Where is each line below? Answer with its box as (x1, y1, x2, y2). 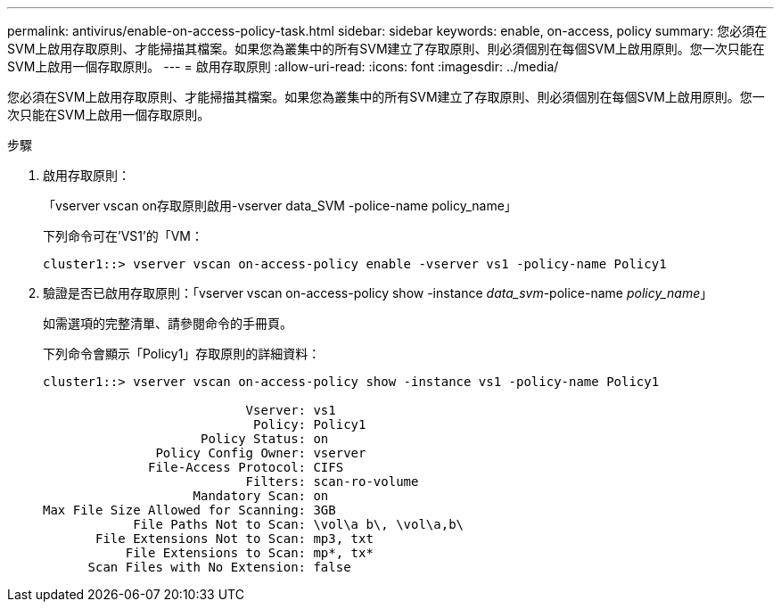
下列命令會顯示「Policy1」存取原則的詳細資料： (43, 346, 321, 361)
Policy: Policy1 (253, 417, 366, 432)
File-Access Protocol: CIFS (148, 460, 344, 474)
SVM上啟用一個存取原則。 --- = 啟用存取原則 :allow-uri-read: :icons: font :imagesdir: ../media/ (7, 59, 559, 74)
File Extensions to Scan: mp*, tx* (125, 546, 374, 560)
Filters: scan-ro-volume (245, 474, 419, 489)
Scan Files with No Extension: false (87, 560, 351, 574)
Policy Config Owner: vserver (155, 446, 366, 460)
